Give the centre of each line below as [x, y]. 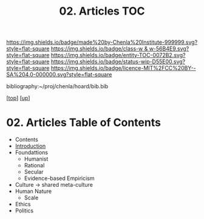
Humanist [36, 159]
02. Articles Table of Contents [83, 123]
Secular [34, 172]
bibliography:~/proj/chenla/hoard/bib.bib [57, 86]
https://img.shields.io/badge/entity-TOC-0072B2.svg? [118, 55]
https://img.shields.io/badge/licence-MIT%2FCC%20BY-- [123, 68]
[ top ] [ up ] [18, 98]
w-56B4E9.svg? [169, 49]
